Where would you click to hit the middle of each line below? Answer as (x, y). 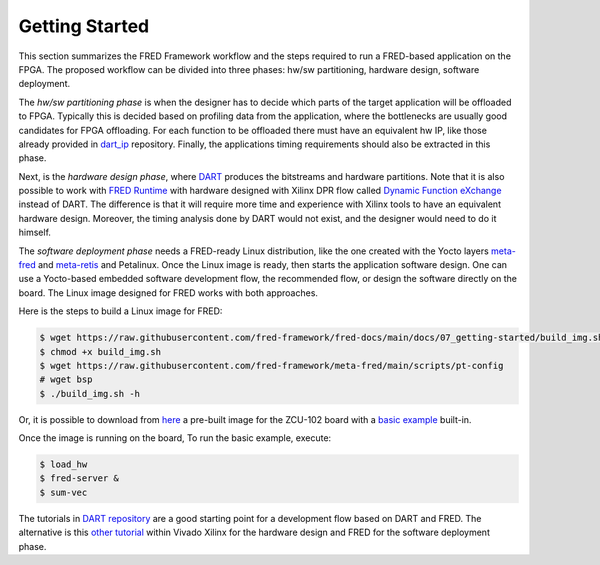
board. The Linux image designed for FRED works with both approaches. (168, 292)
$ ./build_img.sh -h (89, 393)
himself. (35, 232)
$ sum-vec (63, 492)
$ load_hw (63, 464)
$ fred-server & (79, 478)
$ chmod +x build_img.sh (100, 351)
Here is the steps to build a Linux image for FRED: (120, 311)
